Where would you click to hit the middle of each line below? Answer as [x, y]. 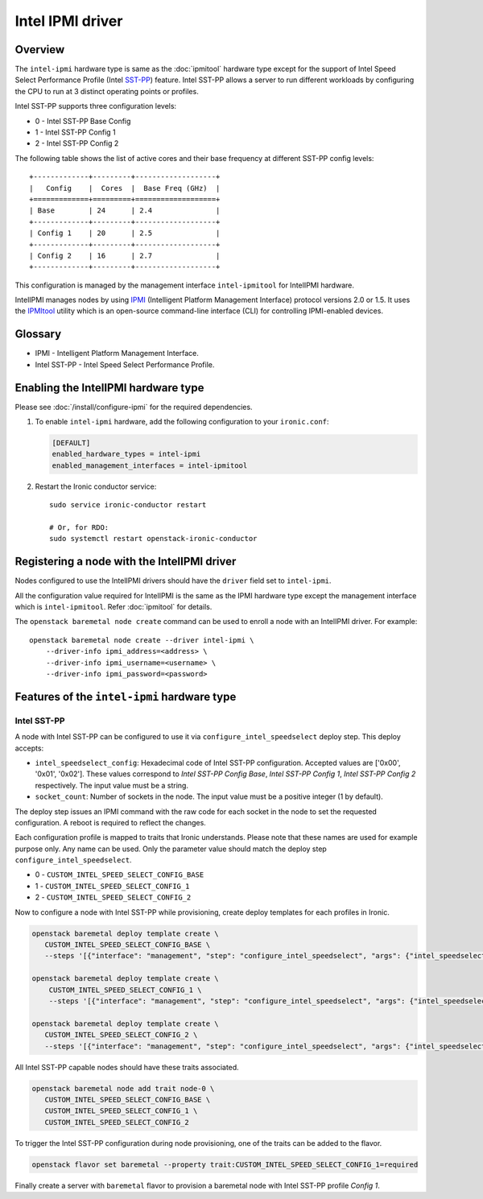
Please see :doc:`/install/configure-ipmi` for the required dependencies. [134, 407]
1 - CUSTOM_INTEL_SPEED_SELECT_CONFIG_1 [112, 886]
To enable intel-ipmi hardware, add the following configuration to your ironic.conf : [182, 422]
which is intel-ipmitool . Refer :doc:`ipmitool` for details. [114, 607]
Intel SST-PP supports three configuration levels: [96, 106]
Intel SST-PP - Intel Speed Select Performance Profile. [125, 364]
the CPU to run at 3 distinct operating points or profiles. [107, 91]
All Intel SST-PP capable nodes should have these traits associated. [127, 1067]
